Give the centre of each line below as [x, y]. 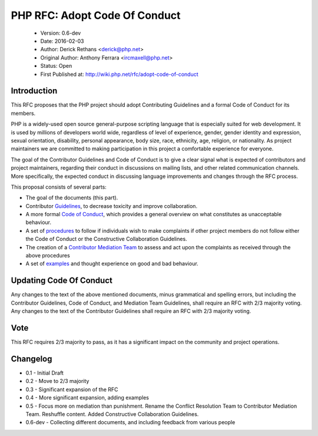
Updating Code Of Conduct [62, 281]
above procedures [48, 256]
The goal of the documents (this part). [72, 198]
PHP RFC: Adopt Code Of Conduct [96, 15]
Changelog [32, 359]
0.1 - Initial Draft [45, 373]
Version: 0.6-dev [61, 33]
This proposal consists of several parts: [59, 187]
